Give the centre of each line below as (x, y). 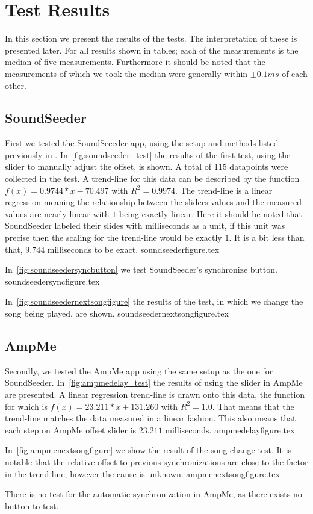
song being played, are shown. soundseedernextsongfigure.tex (117, 313)
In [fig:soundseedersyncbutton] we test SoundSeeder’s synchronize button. (141, 269)
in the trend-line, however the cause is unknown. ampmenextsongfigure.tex (142, 473)
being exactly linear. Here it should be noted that (210, 213)
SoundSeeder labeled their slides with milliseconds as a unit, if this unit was (145, 225)
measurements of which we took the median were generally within (126, 73)
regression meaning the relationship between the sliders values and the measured (153, 202)
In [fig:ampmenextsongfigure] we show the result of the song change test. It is (148, 450)
